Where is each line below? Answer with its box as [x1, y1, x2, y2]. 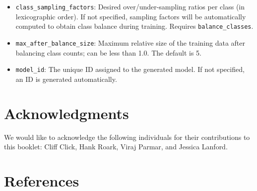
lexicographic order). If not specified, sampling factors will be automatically [15, 11, 246, 21]
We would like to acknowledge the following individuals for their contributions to [4, 131, 250, 142]
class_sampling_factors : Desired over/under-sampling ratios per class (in [15, 1, 245, 11]
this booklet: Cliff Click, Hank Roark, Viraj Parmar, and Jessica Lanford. [4, 141, 228, 152]
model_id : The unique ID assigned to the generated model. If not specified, [15, 64, 245, 74]
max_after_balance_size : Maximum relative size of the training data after [15, 37, 245, 48]
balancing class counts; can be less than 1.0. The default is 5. [15, 47, 201, 58]
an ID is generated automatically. [15, 73, 117, 84]
